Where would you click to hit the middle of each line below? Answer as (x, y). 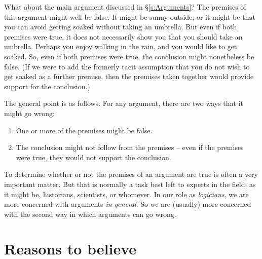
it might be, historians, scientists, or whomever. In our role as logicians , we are (126, 194)
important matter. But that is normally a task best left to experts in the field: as (130, 184)
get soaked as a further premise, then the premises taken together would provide (129, 76)
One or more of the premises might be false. (84, 130)
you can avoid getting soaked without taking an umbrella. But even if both (121, 27)
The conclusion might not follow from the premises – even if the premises (130, 147)
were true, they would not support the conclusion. (93, 157)
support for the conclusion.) (47, 86)
